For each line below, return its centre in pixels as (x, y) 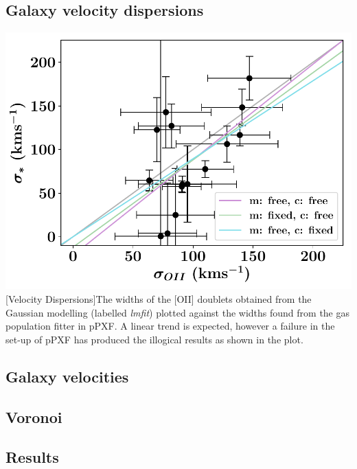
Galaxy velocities (67, 376)
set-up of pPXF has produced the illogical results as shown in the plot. (154, 339)
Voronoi (34, 416)
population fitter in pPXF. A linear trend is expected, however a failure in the (170, 326)
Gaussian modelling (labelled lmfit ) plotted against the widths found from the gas (178, 312)
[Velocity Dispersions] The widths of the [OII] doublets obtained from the (159, 299)
